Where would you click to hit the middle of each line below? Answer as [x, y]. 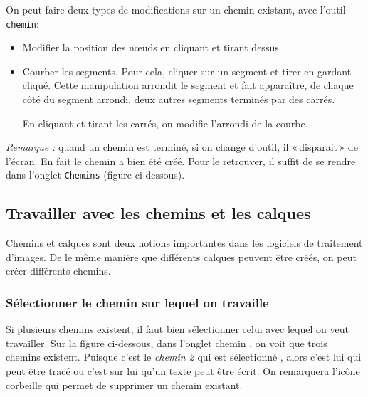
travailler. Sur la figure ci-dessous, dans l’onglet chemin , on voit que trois [167, 343]
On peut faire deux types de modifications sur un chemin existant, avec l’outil [176, 9]
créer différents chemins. [58, 271]
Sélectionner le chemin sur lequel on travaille [137, 302]
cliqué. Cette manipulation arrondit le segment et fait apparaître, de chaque [188, 85]
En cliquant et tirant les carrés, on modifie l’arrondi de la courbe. [165, 123]
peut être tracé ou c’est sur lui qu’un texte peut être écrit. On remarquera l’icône [183, 371]
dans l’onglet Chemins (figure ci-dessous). [95, 175]
